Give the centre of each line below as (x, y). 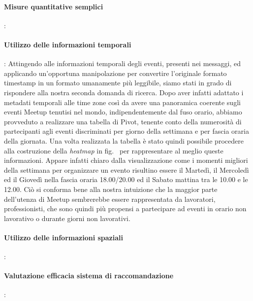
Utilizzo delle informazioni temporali (68, 44)
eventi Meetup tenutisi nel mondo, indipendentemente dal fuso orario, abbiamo (123, 112)
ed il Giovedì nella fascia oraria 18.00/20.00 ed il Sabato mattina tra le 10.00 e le (126, 179)
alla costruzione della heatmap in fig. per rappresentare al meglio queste (114, 150)
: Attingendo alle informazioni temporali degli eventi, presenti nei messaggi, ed (123, 63)
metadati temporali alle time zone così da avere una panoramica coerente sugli (122, 102)
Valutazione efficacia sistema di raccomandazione (89, 276)
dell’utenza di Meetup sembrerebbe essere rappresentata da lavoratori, (110, 199)
